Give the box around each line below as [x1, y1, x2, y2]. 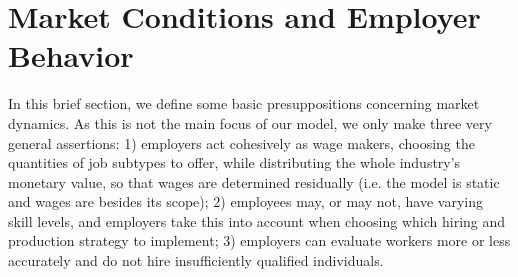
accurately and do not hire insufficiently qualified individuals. [8, 250, 384, 271]
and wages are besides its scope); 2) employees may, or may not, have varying [8, 191, 483, 212]
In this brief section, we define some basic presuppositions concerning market [8, 93, 480, 114]
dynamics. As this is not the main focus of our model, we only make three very [8, 112, 492, 133]
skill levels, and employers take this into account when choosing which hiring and [8, 210, 506, 231]
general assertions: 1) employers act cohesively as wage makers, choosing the [8, 132, 475, 153]
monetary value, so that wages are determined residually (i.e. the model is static [8, 171, 500, 192]
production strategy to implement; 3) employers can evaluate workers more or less [8, 230, 511, 251]
